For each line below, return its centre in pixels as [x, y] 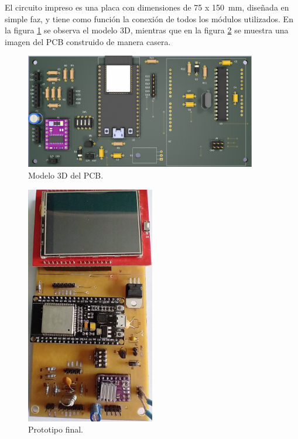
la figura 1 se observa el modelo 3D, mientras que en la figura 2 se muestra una [147, 30]
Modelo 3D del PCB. [66, 175]
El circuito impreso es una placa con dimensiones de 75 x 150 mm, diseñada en [147, 7]
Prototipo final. [56, 429]
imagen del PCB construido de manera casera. [88, 41]
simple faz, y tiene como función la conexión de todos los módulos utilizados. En [149, 18]
